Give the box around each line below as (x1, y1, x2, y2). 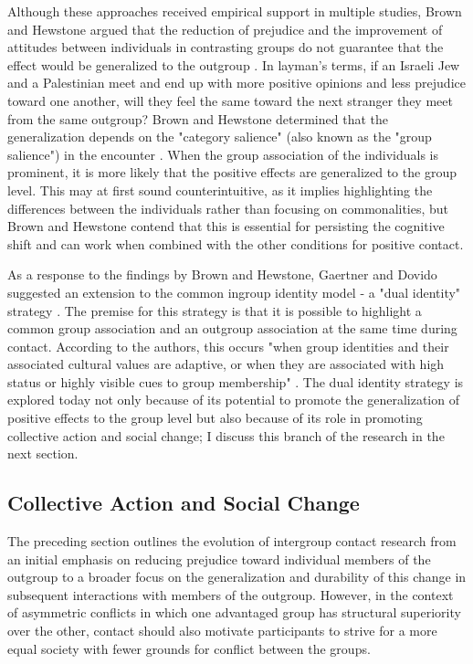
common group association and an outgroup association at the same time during (7, 319, 457, 338)
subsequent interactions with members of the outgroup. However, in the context (7, 585, 454, 604)
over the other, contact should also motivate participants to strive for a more (7, 621, 437, 640)
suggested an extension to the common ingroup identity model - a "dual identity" (7, 282, 461, 301)
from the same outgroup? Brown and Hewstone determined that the (7, 109, 388, 128)
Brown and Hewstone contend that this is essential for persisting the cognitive (7, 216, 445, 236)
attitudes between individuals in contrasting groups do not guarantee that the (7, 37, 444, 57)
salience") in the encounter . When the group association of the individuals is (7, 144, 439, 163)
